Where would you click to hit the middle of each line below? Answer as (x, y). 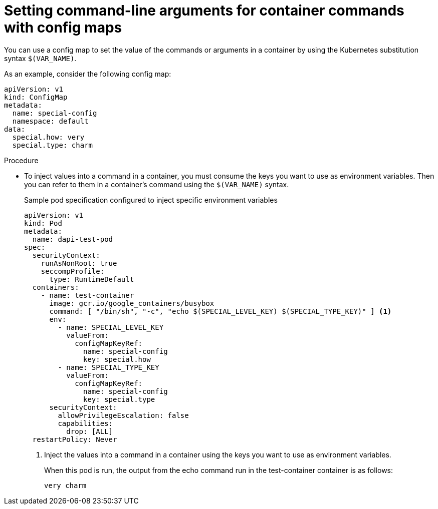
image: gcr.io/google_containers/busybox (132, 303)
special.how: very (48, 137)
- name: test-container (87, 295)
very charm (65, 485)
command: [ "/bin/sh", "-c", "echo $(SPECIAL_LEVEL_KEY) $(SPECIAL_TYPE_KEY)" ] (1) (221, 311)
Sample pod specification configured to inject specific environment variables (151, 200)
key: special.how (117, 359)
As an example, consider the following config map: (88, 74)
